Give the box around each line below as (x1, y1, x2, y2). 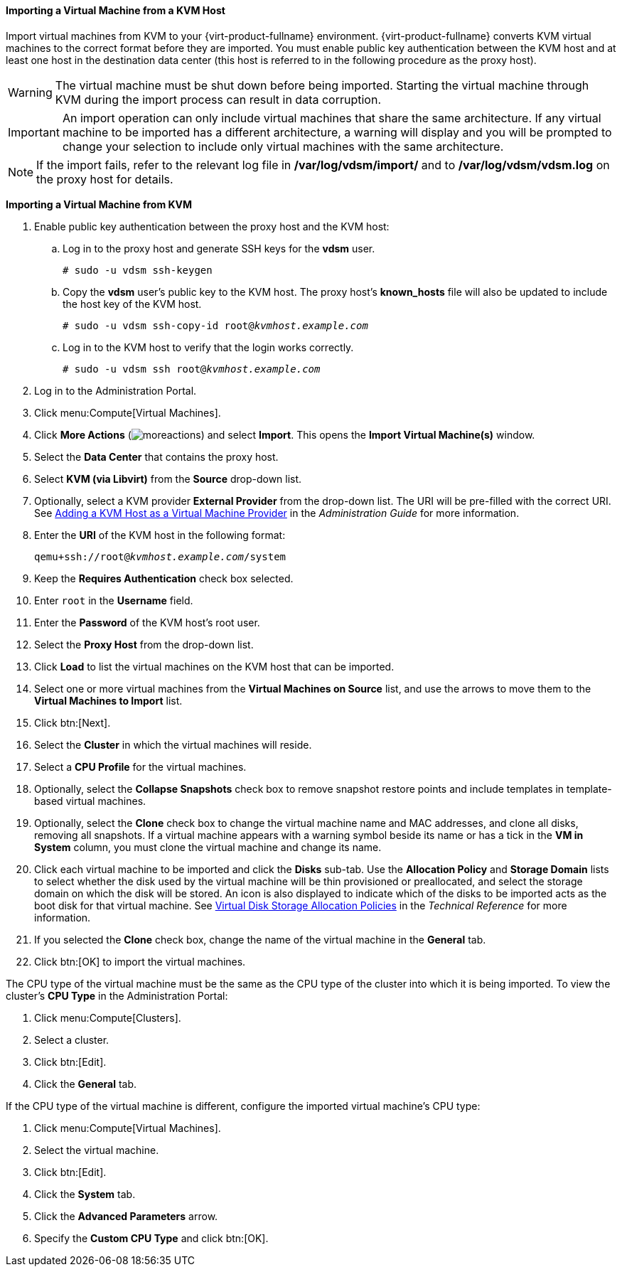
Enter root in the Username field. (34, 594, 193, 606)
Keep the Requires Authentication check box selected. (34, 572, 294, 584)
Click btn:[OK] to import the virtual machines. (34, 955, 246, 968)
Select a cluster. (34, 1033, 109, 1046)
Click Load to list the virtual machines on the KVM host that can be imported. (34, 660, 395, 673)
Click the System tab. (34, 1187, 136, 1200)
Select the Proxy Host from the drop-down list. (34, 638, 254, 651)
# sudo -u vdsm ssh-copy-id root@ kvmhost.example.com (63, 319, 368, 331)
